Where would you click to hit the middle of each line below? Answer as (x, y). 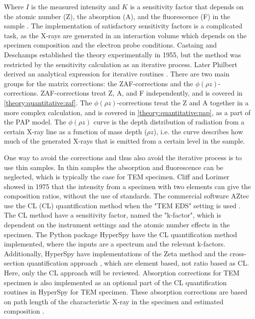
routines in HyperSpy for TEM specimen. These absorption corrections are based (126, 292)
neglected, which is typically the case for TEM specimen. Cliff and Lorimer (117, 177)
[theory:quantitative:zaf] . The (48, 102)
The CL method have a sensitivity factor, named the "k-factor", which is (113, 215)
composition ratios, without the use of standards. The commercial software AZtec (127, 196)
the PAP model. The (35, 122)
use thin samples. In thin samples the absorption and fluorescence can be (114, 167)
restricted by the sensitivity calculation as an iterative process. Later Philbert (121, 64)
